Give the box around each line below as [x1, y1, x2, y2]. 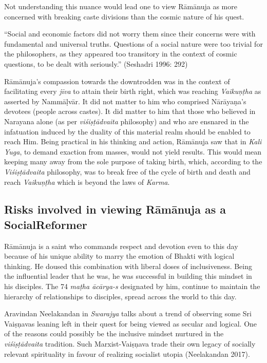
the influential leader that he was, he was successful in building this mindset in [4, 271, 252, 281]
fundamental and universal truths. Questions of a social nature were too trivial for [4, 38, 263, 49]
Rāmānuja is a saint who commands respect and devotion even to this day [4, 240, 238, 251]
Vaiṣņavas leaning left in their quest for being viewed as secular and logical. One [4, 318, 257, 329]
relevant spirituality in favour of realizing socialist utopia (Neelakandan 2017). [4, 348, 250, 359]
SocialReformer [4, 216, 87, 232]
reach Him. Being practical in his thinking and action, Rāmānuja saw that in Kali [4, 136, 262, 147]
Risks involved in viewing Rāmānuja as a [4, 201, 226, 217]
